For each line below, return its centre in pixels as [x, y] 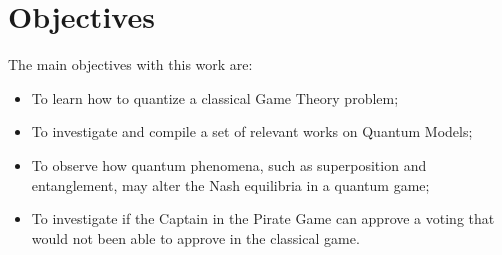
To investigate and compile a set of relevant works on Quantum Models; [252, 131]
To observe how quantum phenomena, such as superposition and [229, 164]
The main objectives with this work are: [130, 64]
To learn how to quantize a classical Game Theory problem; [215, 97]
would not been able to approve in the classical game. [195, 237]
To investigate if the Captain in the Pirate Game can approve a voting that [263, 218]
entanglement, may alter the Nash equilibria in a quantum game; [230, 184]
